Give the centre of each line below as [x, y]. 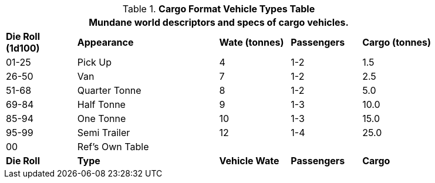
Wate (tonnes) [252, 42]
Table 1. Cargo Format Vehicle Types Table [219, 9]
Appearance [105, 42]
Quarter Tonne [109, 90]
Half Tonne [101, 104]
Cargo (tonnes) [397, 42]
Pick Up [95, 62]
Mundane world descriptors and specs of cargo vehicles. [219, 22]
